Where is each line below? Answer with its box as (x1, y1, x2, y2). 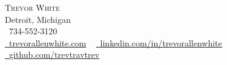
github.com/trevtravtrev (9, 48, 100, 61)
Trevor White (5, 1, 60, 13)
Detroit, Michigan (5, 13, 71, 25)
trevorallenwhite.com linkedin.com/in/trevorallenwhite (9, 36, 222, 49)
